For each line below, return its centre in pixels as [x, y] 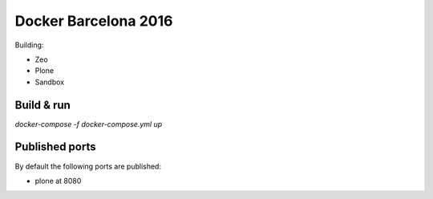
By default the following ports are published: [88, 166]
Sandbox [49, 82]
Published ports [55, 147]
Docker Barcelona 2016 [94, 21]
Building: [29, 45]
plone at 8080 [58, 181]
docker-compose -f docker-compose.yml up [89, 124]
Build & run [43, 105]
